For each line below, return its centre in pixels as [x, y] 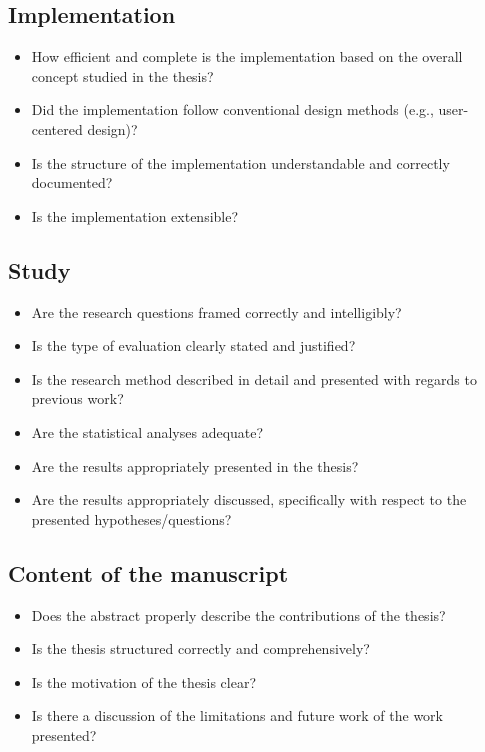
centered [57, 128]
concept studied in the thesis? [122, 75]
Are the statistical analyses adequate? [147, 431]
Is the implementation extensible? [135, 215]
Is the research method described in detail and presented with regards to [254, 378]
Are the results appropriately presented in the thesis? [195, 465]
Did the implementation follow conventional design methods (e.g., [232, 109]
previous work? [77, 398]
